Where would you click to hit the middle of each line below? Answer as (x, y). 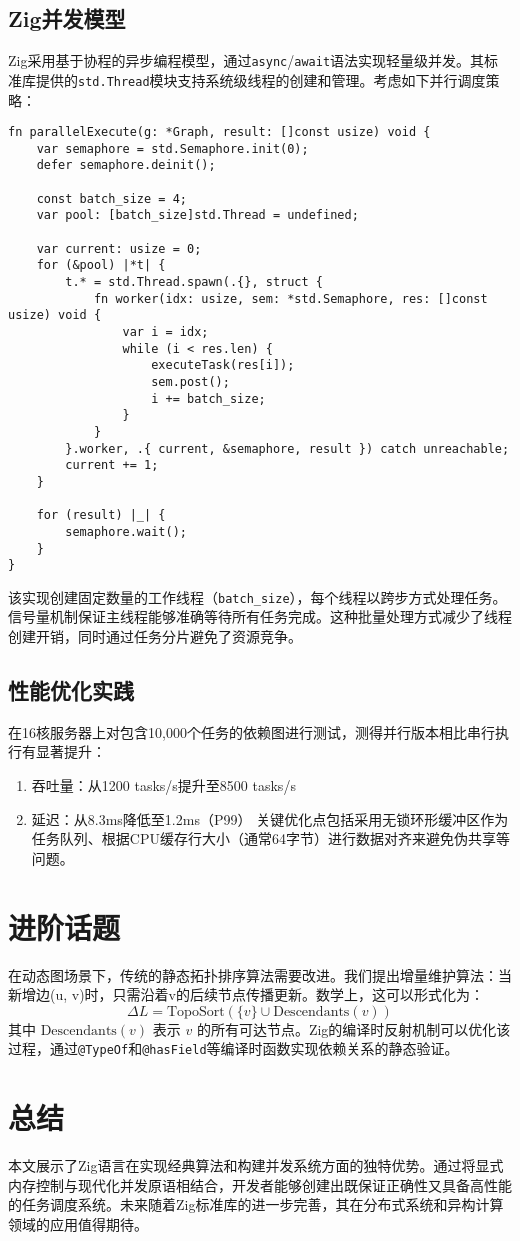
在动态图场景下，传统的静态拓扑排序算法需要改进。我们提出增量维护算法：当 (260, 974)
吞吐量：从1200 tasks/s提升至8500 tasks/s (163, 785)
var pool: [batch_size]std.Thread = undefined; (197, 215)
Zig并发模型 (67, 18)
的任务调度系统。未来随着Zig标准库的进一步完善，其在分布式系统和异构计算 (256, 1204)
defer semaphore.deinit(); (126, 165)
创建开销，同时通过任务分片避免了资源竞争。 (155, 636)
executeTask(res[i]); (223, 365)
